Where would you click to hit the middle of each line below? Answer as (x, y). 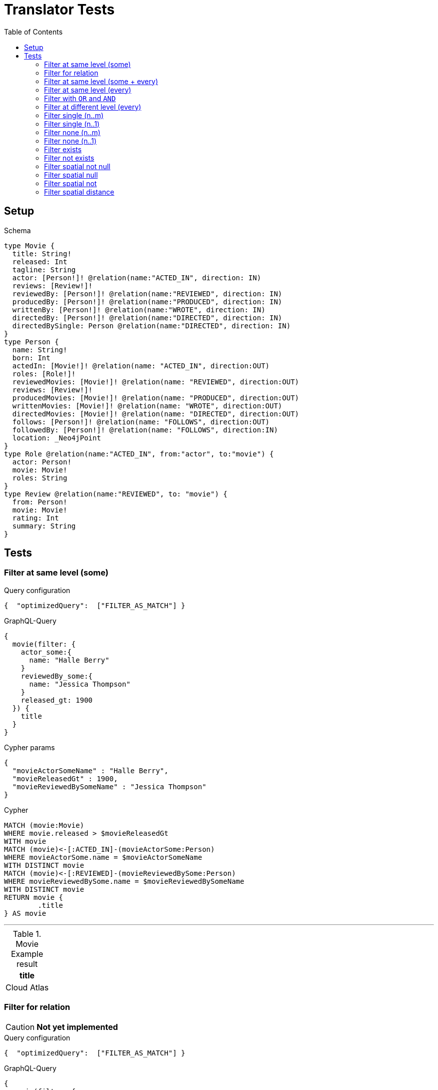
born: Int (31, 358)
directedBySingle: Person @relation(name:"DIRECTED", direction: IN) (151, 326)
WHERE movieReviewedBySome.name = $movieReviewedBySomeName (124, 881)
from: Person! (40, 502)
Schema (17, 230)
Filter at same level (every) (88, 90)
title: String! (42, 253)
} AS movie (25, 913)
